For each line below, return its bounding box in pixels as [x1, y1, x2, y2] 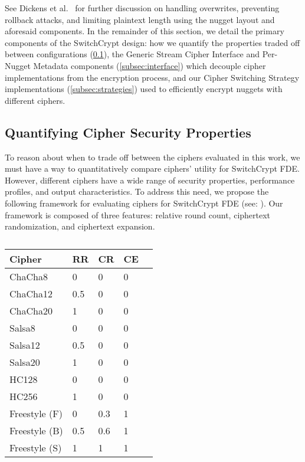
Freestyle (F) [9, 406, 63, 420]
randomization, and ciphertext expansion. [5, 220, 155, 232]
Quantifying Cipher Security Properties [5, 123, 251, 141]
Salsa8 [9, 320, 35, 335]
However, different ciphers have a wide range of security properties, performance [5, 173, 295, 186]
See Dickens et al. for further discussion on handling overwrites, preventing [5, 2, 280, 14]
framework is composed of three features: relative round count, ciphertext [5, 208, 271, 221]
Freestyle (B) [9, 423, 63, 437]
